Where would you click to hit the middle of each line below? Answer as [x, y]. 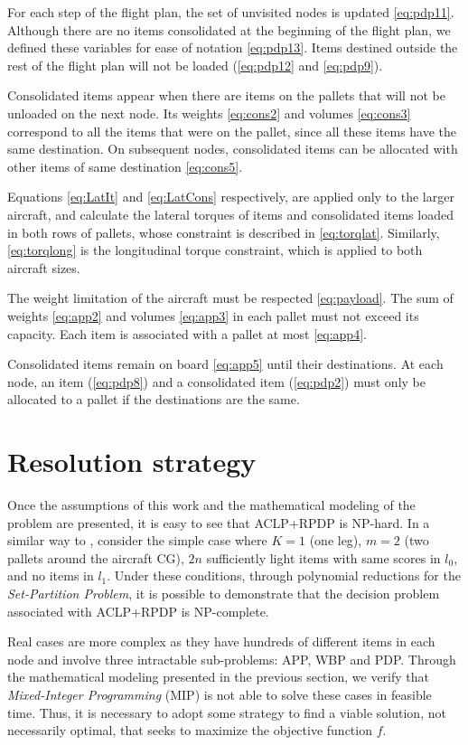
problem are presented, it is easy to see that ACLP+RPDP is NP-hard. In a [219, 522]
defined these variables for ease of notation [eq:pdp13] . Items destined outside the [233, 47]
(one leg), [336, 540]
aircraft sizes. [44, 267]
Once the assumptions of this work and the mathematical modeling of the [211, 505]
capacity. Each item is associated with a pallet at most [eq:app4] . [187, 333]
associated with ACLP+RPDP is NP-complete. [138, 611]
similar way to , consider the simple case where [137, 540]
